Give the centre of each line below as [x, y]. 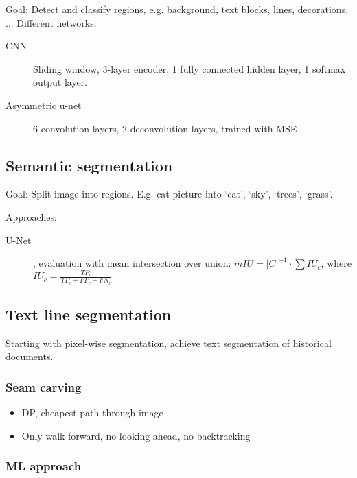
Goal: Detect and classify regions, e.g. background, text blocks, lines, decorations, [177, 9]
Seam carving [44, 387]
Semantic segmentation [89, 165]
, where [336, 263]
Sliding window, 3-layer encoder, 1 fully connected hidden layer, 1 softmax [189, 68]
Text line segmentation [89, 314]
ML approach [44, 466]
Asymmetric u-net [44, 105]
